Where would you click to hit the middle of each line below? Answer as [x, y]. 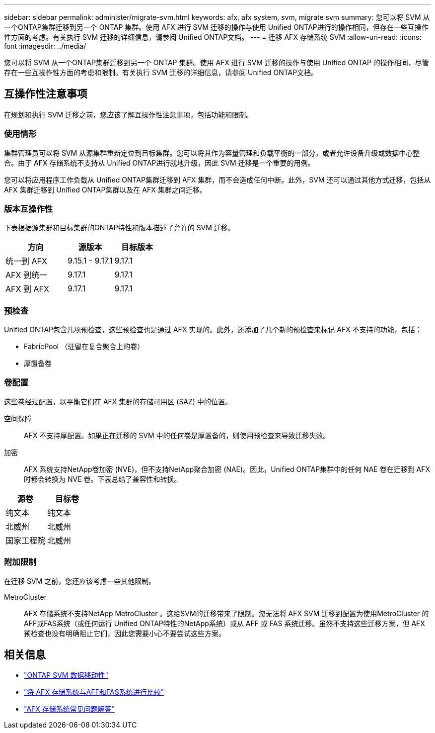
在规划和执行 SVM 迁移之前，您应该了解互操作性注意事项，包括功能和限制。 [129, 114]
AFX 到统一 [26, 275]
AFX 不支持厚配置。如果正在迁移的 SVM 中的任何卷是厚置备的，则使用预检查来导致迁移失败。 [177, 435]
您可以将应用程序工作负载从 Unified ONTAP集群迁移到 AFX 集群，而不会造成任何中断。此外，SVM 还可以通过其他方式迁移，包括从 [217, 180]
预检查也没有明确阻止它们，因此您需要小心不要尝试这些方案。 [125, 633]
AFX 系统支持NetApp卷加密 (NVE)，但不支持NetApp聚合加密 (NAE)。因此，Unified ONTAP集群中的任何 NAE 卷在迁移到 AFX [227, 469]
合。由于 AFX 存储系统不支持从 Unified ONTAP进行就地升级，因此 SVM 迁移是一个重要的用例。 [159, 163]
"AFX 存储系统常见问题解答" [70, 709]
